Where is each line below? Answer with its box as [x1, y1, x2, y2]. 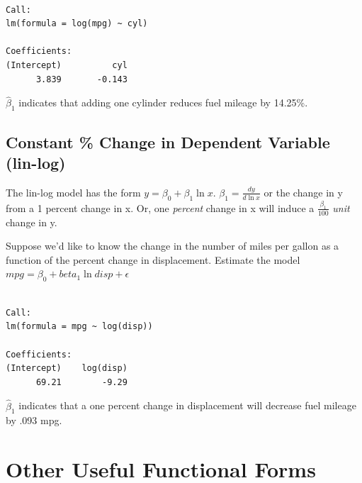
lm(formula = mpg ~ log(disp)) [6, 321, 153, 332]
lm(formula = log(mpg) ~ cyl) [6, 18, 148, 29]
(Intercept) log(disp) [6, 363, 128, 374]
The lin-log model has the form [6, 184, 141, 199]
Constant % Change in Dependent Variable [6, 131, 330, 152]
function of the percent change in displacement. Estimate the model [6, 252, 300, 267]
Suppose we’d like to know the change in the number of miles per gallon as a [6, 238, 339, 253]
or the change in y [264, 184, 343, 199]
